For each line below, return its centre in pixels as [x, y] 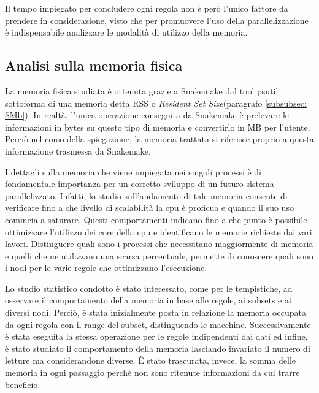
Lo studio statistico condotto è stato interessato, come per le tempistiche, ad [149, 288]
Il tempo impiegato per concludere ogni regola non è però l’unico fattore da [147, 8]
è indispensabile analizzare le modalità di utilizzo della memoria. [126, 32]
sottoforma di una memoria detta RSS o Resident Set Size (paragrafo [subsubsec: [156, 103]
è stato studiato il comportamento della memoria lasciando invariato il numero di [158, 348]
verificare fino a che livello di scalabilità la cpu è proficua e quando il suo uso [149, 208]
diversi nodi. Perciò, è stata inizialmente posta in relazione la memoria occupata [156, 312]
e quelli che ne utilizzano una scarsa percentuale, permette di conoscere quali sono [159, 255]
